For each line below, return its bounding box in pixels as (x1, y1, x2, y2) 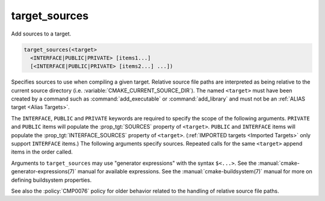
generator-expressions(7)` (11, 168, 76, 175)
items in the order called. (11, 148, 73, 156)
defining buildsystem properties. (11, 176, 92, 184)
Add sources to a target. (11, 30, 72, 37)
